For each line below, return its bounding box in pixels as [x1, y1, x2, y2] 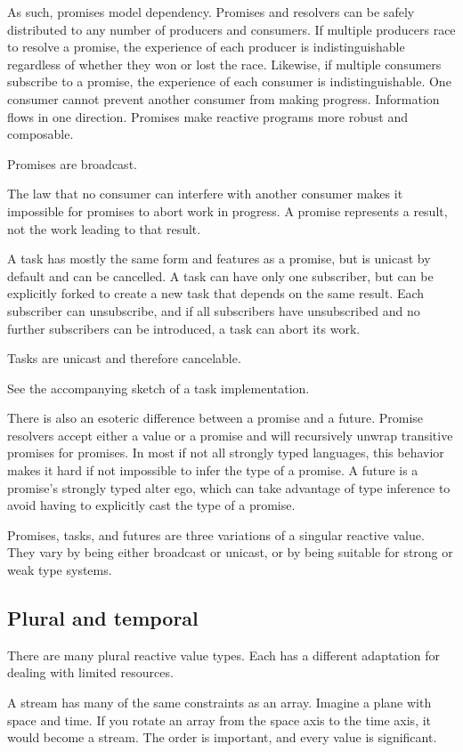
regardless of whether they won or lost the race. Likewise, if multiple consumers [7, 54, 442, 73]
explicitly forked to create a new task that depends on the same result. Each [7, 284, 425, 303]
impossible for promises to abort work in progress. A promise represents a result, [7, 201, 448, 220]
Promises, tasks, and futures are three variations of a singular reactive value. [7, 525, 425, 544]
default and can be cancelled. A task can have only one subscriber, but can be [7, 266, 434, 285]
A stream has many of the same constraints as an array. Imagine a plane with [7, 693, 432, 712]
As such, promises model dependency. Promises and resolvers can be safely [7, 3, 415, 20]
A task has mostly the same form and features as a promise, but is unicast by [7, 249, 431, 268]
